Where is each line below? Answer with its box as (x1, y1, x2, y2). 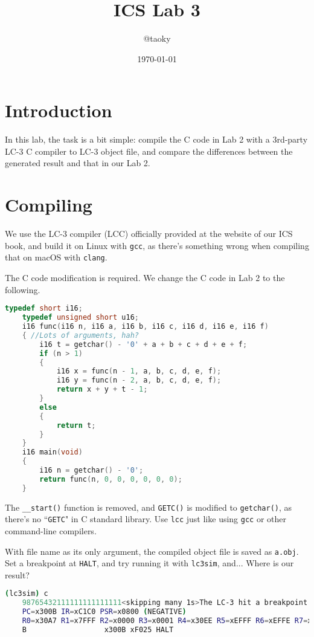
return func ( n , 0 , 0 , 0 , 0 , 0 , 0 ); (39, 474, 182, 483)
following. (5, 283, 40, 296)
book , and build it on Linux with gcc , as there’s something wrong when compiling (5, 239, 309, 251)
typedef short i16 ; (5, 304, 83, 313)
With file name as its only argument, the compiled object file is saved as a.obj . (5, 545, 299, 557)
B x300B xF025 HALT (22, 625, 174, 634)
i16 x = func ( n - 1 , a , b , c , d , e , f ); (56, 367, 222, 376)
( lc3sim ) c (5, 589, 48, 598)
